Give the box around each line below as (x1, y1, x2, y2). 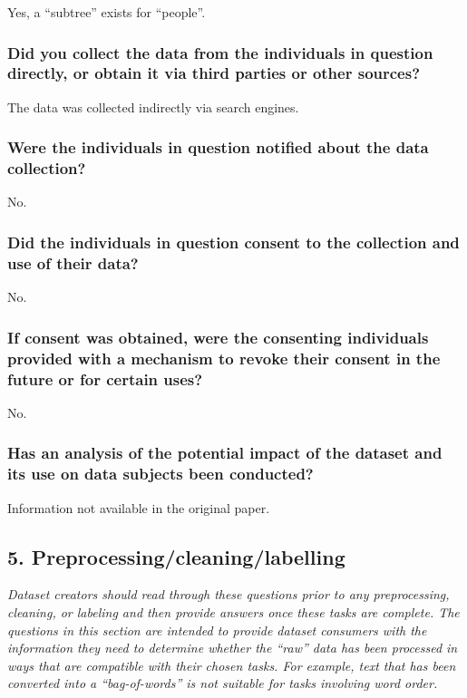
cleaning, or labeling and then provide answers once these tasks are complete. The (7, 602, 460, 621)
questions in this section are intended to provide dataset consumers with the (7, 620, 427, 639)
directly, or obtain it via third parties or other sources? (7, 62, 421, 84)
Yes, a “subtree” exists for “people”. (7, 3, 206, 21)
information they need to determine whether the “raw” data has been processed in (7, 638, 458, 657)
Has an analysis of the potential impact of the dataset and (7, 441, 443, 464)
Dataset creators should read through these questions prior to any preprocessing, (7, 585, 450, 604)
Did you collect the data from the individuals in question (7, 41, 433, 63)
